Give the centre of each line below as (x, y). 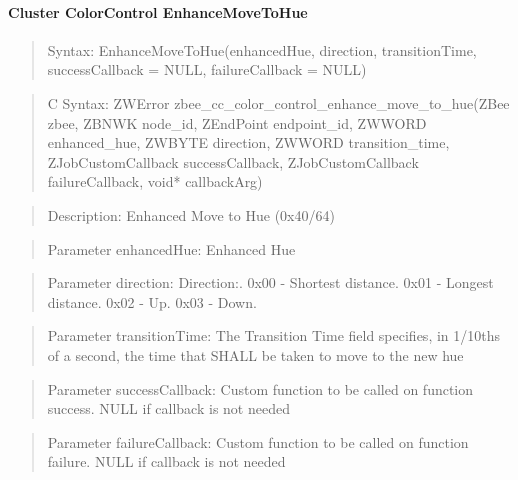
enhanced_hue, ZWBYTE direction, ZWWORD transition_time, (248, 142)
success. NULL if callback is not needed (168, 408)
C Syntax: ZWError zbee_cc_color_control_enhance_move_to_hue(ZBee (278, 102)
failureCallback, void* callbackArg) (155, 181)
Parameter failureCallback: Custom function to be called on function (258, 441)
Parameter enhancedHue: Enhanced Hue (171, 248)
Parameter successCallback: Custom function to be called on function (260, 388)
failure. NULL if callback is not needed (166, 461)
